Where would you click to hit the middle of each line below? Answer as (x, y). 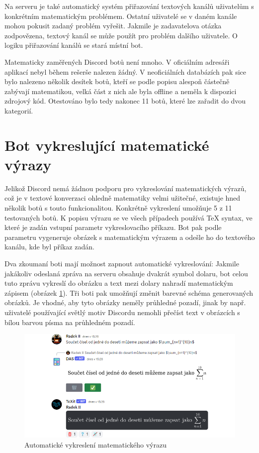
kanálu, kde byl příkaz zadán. (49, 247)
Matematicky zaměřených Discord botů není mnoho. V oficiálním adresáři (117, 61)
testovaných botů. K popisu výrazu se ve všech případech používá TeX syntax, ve (129, 217)
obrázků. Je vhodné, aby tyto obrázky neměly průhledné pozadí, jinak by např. (125, 302)
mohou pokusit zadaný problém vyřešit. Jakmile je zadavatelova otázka (113, 26)
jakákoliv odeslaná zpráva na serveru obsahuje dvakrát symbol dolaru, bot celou (126, 273)
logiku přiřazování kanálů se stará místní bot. (74, 45)
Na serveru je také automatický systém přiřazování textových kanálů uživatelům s (129, 6)
